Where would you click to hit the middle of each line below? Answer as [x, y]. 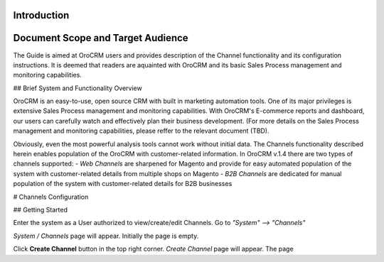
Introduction [41, 15]
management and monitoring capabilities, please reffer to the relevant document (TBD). [141, 131]
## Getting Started [40, 210]
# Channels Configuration [51, 197]
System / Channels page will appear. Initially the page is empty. [106, 236]
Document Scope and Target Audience [101, 38]
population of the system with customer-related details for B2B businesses [123, 184]
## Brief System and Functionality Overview [78, 88]
